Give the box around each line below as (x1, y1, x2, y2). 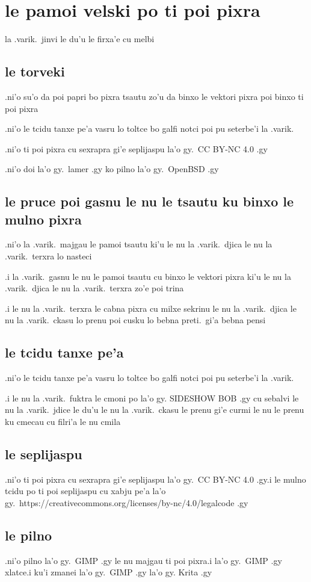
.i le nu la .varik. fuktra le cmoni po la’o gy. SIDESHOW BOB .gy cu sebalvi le (5, 391, 299, 404)
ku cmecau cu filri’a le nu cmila (5, 415, 121, 428)
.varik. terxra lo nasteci (5, 250, 92, 262)
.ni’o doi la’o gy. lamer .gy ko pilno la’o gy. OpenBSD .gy (5, 163, 219, 175)
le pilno (5, 526, 52, 544)
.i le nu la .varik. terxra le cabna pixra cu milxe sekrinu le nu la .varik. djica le (5, 302, 297, 314)
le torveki (5, 62, 65, 81)
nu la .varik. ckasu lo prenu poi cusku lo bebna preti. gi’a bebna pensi (5, 314, 266, 326)
